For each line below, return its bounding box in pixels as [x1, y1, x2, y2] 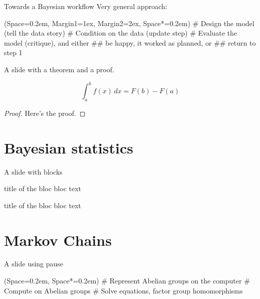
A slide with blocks [4, 166, 63, 177]
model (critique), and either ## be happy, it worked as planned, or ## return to [4, 37, 256, 48]
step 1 [4, 47, 23, 58]
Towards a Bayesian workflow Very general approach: [4, 1, 167, 11]
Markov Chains [4, 229, 112, 250]
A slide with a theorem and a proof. [4, 64, 114, 74]
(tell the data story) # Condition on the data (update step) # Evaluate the [4, 28, 237, 38]
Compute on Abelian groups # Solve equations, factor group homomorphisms [4, 285, 243, 295]
